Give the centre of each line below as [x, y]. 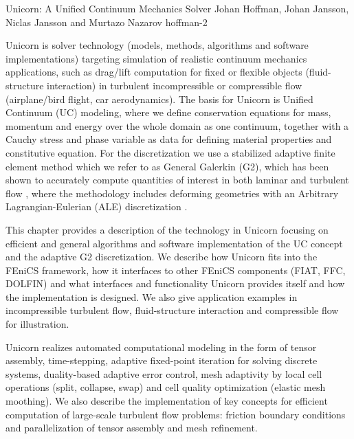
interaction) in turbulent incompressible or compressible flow [175, 85]
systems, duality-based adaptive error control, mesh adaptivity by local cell [164, 373]
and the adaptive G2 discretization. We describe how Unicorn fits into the [162, 257]
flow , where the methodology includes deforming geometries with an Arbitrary [172, 193]
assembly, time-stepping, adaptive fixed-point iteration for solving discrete [162, 360]
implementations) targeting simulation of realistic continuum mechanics [156, 58]
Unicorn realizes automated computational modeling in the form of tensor [161, 347]
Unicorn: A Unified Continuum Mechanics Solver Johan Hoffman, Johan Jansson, [177, 8]
